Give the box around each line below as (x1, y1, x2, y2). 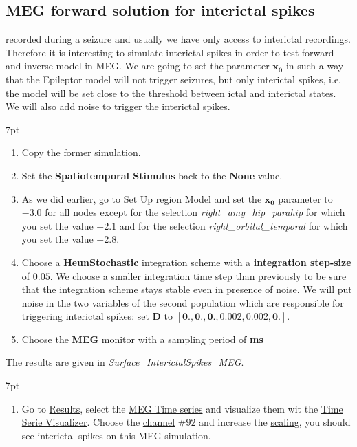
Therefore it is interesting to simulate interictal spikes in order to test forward (6, 45, 334, 59)
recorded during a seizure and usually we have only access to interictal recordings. (6, 32, 351, 46)
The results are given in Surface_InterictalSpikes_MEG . (6, 355, 244, 369)
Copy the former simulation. (21, 145, 141, 160)
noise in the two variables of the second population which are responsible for (21, 295, 344, 309)
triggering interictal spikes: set (21, 309, 149, 323)
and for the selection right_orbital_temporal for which (119, 218, 348, 232)
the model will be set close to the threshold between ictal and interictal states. (6, 85, 336, 100)
